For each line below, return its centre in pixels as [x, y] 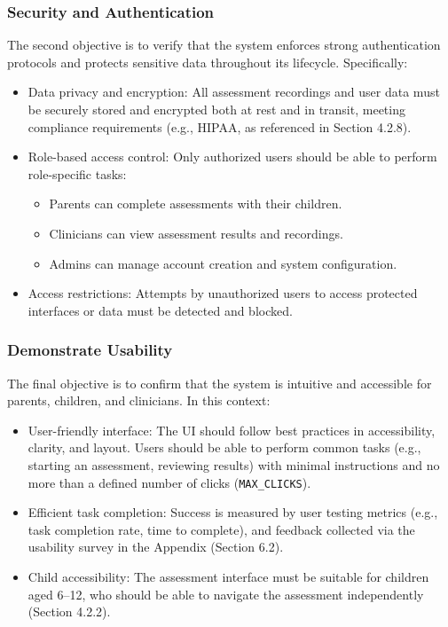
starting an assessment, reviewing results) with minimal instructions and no [234, 464]
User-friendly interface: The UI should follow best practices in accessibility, [232, 430]
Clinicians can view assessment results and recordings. [196, 233]
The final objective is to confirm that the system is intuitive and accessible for [220, 383]
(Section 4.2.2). [69, 611]
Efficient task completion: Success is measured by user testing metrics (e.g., [233, 512]
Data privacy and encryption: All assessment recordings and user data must [234, 92]
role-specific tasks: [77, 173]
